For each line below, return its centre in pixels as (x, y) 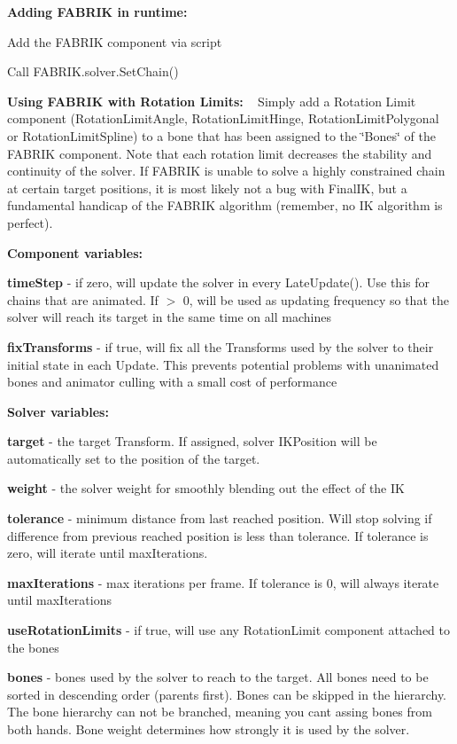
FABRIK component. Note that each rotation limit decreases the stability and (220, 153)
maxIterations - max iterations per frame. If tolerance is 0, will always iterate (223, 582)
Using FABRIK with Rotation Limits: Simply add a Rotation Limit (212, 101)
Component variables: (75, 252)
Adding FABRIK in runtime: (97, 12)
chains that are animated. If (83, 299)
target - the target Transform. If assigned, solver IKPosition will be (192, 441)
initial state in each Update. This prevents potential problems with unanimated (223, 364)
